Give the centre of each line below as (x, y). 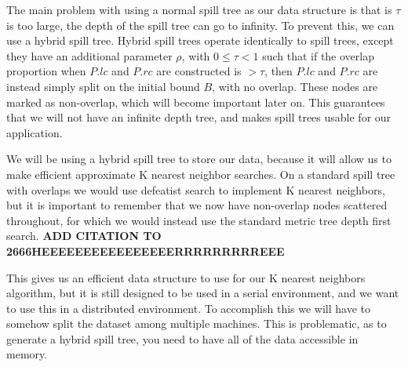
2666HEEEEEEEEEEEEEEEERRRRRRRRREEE (146, 251)
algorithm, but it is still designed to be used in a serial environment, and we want (203, 293)
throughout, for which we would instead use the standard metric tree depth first (199, 220)
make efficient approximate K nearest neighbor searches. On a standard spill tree (201, 174)
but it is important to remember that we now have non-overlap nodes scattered (197, 205)
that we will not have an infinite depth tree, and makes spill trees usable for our (199, 117)
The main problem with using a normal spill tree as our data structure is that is (199, 9)
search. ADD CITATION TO (84, 236)
